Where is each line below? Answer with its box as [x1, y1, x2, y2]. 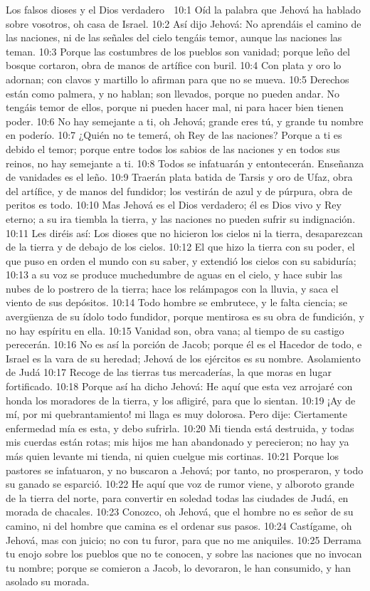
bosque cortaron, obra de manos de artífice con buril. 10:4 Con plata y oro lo [6, 58, 342, 73]
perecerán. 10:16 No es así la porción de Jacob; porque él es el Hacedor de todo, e [6, 337, 362, 352]
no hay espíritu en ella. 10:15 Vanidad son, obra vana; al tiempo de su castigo [6, 323, 344, 338]
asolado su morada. [6, 574, 90, 589]
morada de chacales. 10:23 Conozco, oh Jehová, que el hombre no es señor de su [6, 504, 354, 519]
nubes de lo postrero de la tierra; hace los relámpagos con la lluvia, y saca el [6, 281, 339, 295]
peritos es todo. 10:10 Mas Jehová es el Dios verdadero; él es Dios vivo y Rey [6, 197, 342, 212]
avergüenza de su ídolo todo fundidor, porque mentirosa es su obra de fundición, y [6, 309, 364, 324]
